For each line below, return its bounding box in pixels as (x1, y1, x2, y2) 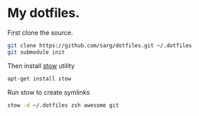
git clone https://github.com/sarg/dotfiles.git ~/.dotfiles (7, 42, 193, 49)
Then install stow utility (7, 62, 75, 70)
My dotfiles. (7, 5, 80, 21)
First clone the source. (7, 28, 73, 37)
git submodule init (7, 48, 65, 56)
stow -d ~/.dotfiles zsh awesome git (7, 101, 119, 109)
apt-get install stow (7, 75, 72, 82)
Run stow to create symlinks (7, 88, 90, 96)
